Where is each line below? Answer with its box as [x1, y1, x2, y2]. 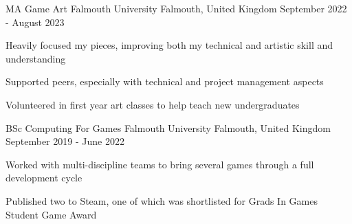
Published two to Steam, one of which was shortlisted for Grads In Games [5, 193, 318, 208]
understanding [5, 51, 66, 65]
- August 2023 [5, 14, 65, 29]
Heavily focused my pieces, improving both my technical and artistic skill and [5, 38, 333, 52]
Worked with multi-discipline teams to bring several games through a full [5, 157, 314, 171]
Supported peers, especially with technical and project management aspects [5, 74, 324, 89]
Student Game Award [5, 207, 97, 221]
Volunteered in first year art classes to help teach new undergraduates [5, 97, 300, 111]
